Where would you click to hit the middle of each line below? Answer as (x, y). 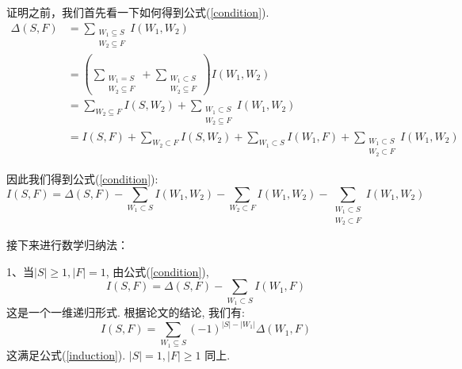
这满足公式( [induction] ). (66, 354)
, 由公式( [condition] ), (157, 271)
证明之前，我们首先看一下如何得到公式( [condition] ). (138, 12)
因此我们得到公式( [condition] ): (82, 178)
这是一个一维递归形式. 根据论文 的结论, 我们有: (126, 312)
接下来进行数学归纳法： (67, 245)
